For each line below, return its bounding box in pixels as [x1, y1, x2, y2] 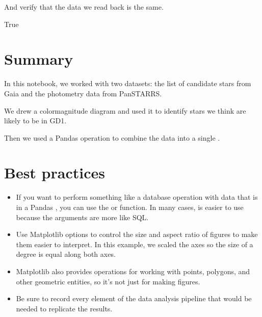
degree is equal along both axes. [16, 249, 116, 259]
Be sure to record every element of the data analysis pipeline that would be [16, 293, 252, 304]
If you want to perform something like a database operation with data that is [16, 192, 258, 202]
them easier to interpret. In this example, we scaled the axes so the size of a [16, 239, 253, 249]
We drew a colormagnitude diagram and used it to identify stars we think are [4, 105, 246, 116]
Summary [4, 48, 73, 69]
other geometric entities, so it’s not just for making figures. [16, 276, 200, 286]
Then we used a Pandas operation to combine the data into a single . [4, 132, 220, 143]
